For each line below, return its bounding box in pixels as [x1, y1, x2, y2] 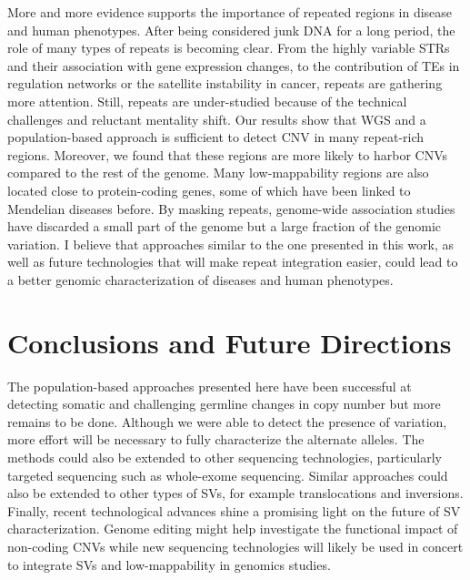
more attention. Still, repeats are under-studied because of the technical [7, 91, 407, 110]
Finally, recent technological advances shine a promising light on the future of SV [7, 501, 461, 520]
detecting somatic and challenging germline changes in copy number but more [7, 394, 441, 413]
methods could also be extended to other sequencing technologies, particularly [7, 448, 442, 466]
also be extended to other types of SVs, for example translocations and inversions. [7, 483, 464, 503]
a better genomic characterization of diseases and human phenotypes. [7, 270, 394, 289]
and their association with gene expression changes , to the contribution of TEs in [7, 56, 460, 75]
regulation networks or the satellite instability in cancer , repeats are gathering [7, 74, 443, 93]
